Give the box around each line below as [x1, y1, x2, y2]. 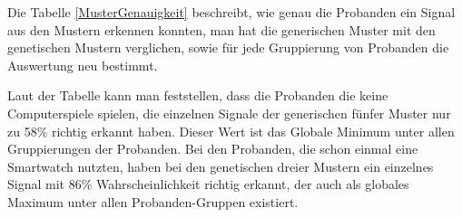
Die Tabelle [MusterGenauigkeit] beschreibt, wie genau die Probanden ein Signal [7, 3, 456, 21]
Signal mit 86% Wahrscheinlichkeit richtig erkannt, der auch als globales [7, 175, 409, 193]
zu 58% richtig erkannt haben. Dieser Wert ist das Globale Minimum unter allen [7, 121, 455, 140]
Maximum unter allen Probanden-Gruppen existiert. [7, 192, 299, 211]
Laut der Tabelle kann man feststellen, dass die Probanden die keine [7, 86, 388, 105]
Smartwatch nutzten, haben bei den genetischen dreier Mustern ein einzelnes [7, 156, 434, 175]
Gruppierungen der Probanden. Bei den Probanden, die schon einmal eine [7, 139, 418, 158]
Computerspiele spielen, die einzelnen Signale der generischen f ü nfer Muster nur [7, 103, 451, 122]
